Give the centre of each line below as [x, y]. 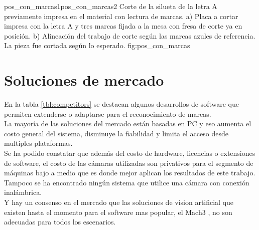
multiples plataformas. [38, 143]
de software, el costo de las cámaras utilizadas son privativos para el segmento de [129, 163]
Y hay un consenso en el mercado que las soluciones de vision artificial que [119, 202]
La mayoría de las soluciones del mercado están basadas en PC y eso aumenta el [128, 124]
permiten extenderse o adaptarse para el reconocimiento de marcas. [108, 113]
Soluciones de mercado [84, 80]
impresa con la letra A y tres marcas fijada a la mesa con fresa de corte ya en [123, 26]
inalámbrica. [23, 192]
